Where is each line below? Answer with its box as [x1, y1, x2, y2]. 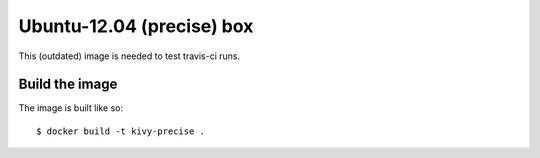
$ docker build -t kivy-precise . [36, 125, 205, 137]
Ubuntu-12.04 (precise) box [18, 15, 254, 37]
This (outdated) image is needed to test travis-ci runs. [18, 50, 240, 62]
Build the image [18, 76, 118, 93]
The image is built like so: [18, 102, 124, 114]
